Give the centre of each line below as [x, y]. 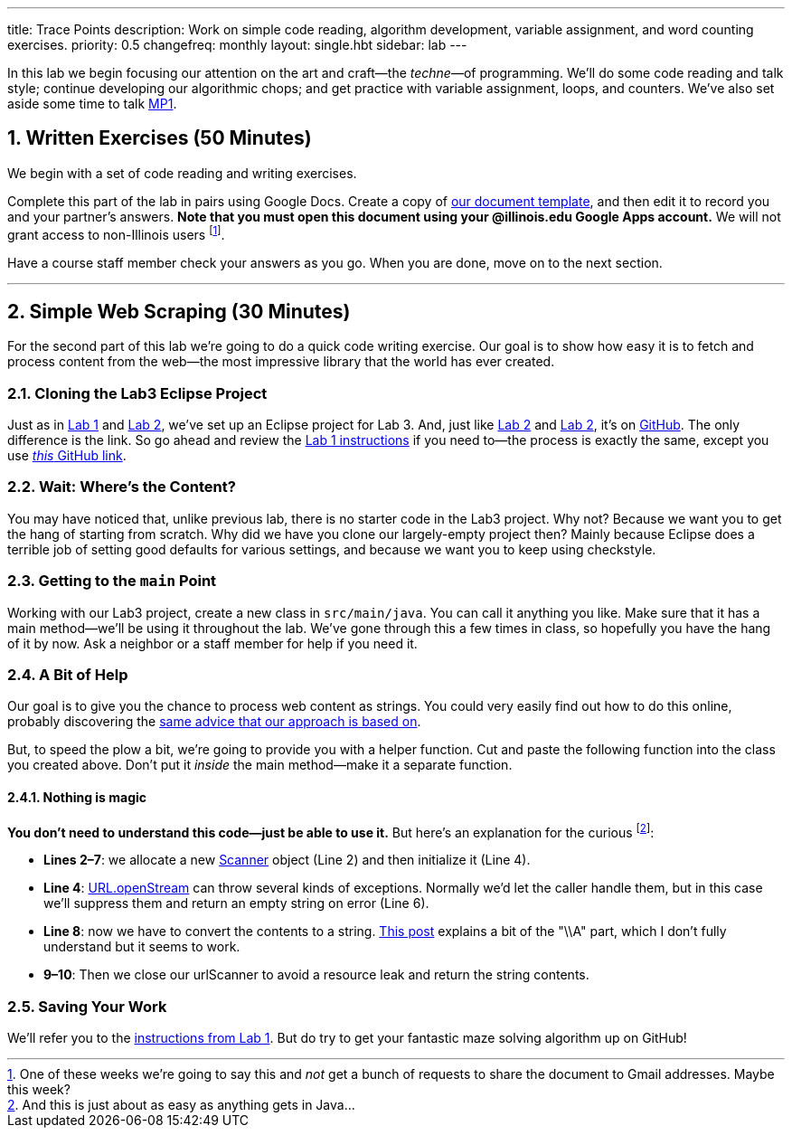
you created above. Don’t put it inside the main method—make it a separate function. [260, 765]
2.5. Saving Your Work [87, 1006]
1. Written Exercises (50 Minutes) [160, 138]
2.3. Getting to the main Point [112, 581]
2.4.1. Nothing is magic [77, 797]
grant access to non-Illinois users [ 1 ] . [116, 233]
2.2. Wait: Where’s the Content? [122, 487]
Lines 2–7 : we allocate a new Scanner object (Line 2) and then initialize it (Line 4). [287, 860]
